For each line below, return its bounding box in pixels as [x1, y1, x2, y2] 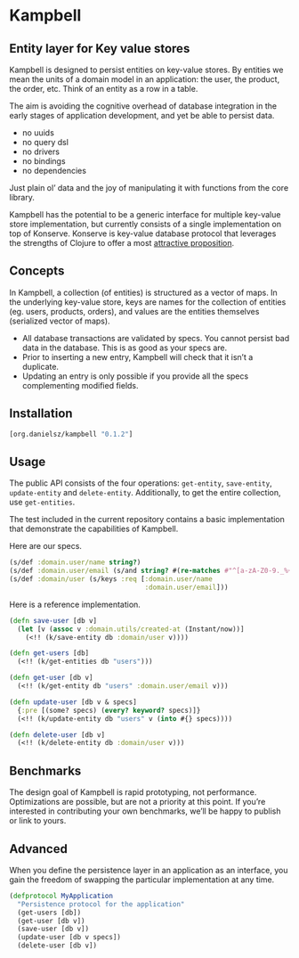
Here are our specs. [9, 541, 83, 552]
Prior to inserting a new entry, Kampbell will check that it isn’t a [21, 351, 254, 362]
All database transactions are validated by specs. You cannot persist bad [21, 332, 290, 343]
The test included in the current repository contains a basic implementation [9, 514, 285, 525]
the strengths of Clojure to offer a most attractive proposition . [9, 238, 235, 248]
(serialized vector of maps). [9, 315, 110, 326]
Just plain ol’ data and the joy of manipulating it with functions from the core [9, 183, 289, 192]
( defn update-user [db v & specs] [9, 697, 138, 707]
